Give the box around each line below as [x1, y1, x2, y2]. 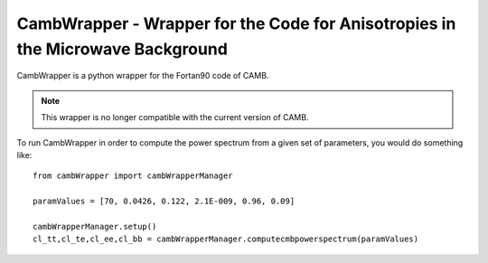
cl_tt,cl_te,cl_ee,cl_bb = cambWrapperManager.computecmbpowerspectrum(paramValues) [33, 234, 419, 244]
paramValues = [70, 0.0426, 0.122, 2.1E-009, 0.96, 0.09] [33, 196, 296, 207]
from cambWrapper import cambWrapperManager [33, 171, 234, 181]
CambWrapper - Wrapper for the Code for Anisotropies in [16, 14, 456, 33]
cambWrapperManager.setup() [33, 221, 157, 231]
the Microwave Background [16, 39, 228, 59]
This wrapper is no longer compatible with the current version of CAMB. [41, 112, 309, 123]
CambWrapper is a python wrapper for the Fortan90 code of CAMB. [16, 70, 269, 81]
